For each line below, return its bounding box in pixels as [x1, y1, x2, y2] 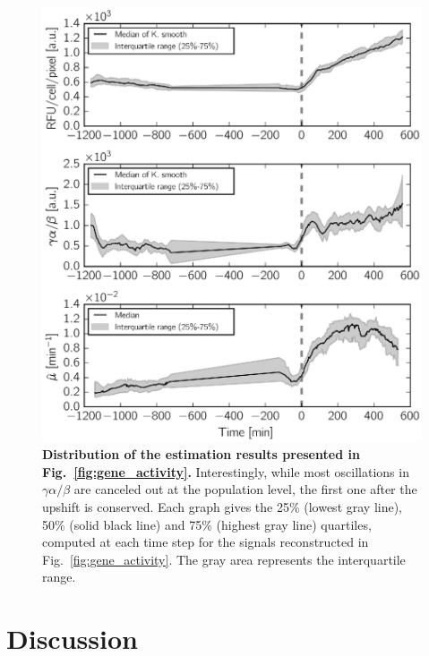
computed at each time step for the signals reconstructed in [42, 532, 369, 551]
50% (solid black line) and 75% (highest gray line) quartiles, [42, 515, 372, 533]
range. [42, 567, 76, 586]
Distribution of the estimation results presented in [42, 445, 360, 464]
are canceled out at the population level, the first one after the [73, 480, 417, 498]
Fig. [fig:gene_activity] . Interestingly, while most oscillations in [42, 462, 409, 481]
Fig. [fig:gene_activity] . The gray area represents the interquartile [42, 550, 406, 568]
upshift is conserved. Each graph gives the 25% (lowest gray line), [42, 498, 403, 516]
